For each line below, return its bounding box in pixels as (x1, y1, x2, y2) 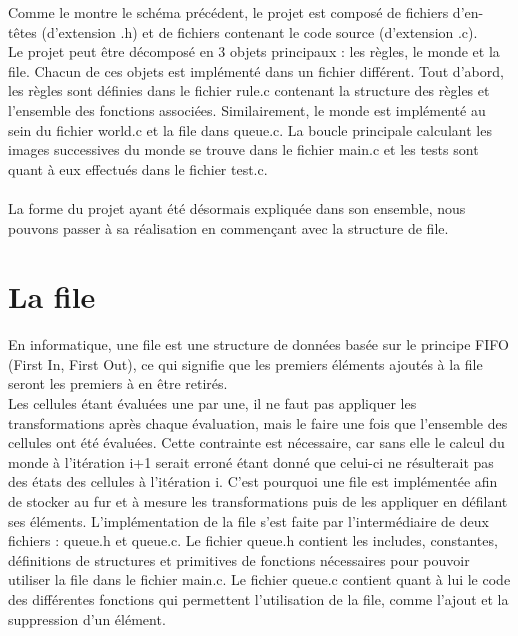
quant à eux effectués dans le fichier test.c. (8, 158, 268, 179)
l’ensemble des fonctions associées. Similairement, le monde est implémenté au (8, 99, 486, 120)
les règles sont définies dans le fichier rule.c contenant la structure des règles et (8, 80, 490, 101)
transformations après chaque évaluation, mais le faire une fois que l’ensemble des (8, 412, 508, 433)
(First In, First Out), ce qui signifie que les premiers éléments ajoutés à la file (8, 353, 483, 374)
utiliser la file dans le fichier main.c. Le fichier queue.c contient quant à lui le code (8, 569, 511, 590)
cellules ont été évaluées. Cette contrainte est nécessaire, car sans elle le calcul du (8, 432, 505, 453)
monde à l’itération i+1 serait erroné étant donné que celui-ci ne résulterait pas (8, 451, 494, 472)
